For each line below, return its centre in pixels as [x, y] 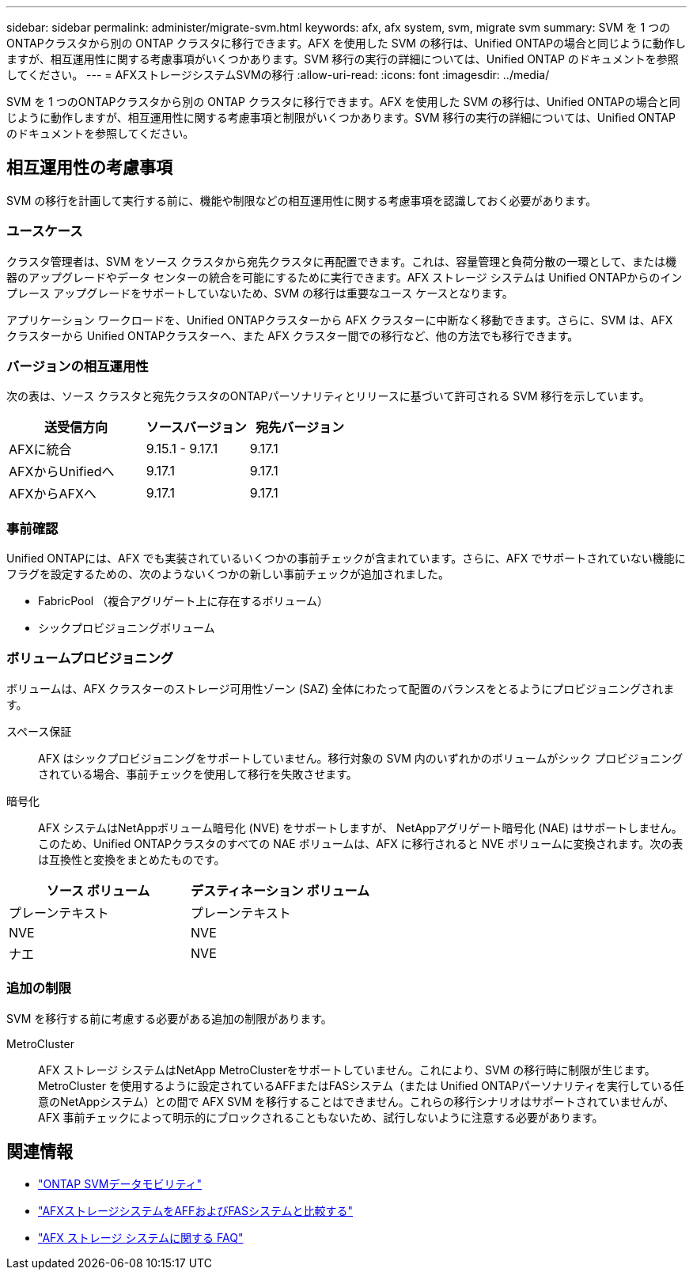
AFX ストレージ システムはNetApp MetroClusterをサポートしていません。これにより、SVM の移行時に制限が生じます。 [347, 1070]
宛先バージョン [300, 428]
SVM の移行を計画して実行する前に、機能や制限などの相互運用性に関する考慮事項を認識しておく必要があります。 [302, 200]
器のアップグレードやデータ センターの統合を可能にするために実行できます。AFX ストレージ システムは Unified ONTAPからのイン [345, 277]
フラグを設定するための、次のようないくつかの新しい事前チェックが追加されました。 [228, 574]
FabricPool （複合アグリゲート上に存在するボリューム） [184, 601]
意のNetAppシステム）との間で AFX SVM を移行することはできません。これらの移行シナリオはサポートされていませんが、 [356, 1101]
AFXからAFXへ [53, 494]
